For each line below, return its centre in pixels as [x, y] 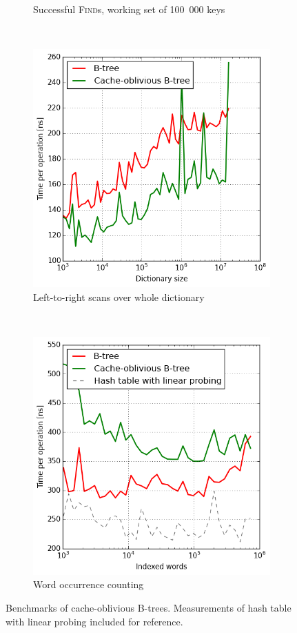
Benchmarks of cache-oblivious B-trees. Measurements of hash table [148, 607]
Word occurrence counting [89, 584]
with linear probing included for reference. [94, 621]
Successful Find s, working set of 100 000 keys [129, 9]
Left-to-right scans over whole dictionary [119, 297]
